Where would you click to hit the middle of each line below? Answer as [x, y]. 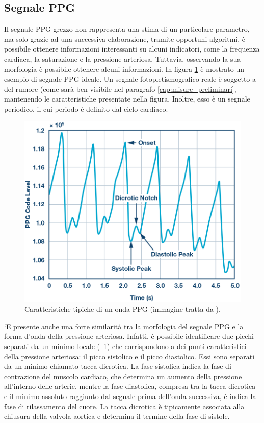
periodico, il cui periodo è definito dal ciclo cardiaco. [86, 108]
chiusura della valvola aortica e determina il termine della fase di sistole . [117, 416]
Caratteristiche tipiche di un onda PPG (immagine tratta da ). [123, 309]
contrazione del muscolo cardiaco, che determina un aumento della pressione [123, 376]
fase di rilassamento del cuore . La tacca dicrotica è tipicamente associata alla [124, 406]
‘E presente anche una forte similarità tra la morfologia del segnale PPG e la [124, 326]
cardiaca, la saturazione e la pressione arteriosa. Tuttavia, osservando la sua [123, 58]
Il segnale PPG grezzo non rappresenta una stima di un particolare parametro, [127, 29]
